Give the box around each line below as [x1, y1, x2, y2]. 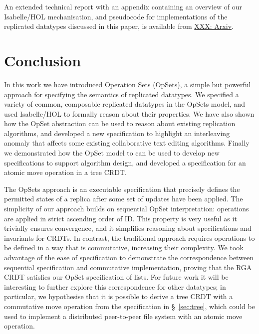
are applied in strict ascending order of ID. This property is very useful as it [4, 213, 237, 223]
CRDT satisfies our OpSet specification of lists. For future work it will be [4, 272, 229, 282]
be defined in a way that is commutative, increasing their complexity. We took [4, 242, 244, 253]
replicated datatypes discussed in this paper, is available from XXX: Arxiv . [4, 21, 234, 31]
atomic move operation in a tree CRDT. [4, 167, 127, 177]
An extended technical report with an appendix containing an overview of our [4, 1, 242, 11]
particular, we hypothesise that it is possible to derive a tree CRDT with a [4, 291, 233, 302]
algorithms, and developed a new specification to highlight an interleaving [4, 128, 230, 138]
